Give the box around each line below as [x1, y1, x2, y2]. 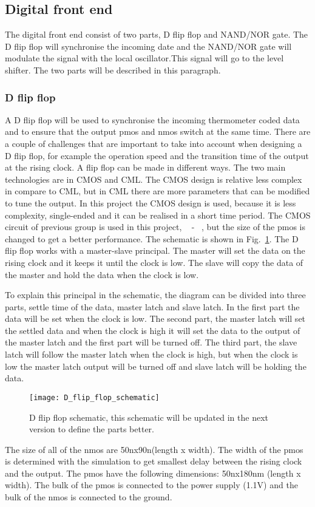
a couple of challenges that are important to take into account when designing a [5, 137, 302, 149]
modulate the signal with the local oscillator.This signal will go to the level [5, 52, 284, 64]
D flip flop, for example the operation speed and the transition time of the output [5, 149, 309, 162]
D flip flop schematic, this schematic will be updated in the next [29, 410, 268, 423]
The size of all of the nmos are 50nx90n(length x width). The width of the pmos [5, 443, 303, 455]
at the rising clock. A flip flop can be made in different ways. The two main [5, 161, 286, 174]
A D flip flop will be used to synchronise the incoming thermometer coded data [5, 113, 300, 126]
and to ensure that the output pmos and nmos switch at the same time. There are [5, 125, 311, 138]
